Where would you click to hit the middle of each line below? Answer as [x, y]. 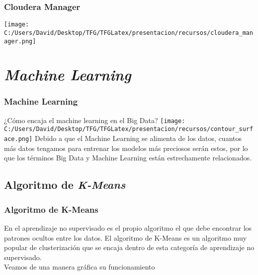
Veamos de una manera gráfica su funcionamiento [80, 267]
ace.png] [18, 139]
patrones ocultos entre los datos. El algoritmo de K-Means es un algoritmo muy [126, 237]
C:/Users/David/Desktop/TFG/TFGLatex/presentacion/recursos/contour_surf [129, 129]
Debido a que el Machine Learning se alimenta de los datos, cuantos [138, 138]
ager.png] [20, 41]
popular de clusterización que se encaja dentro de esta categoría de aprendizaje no [129, 247]
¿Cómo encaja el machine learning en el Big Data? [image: [95, 120]
